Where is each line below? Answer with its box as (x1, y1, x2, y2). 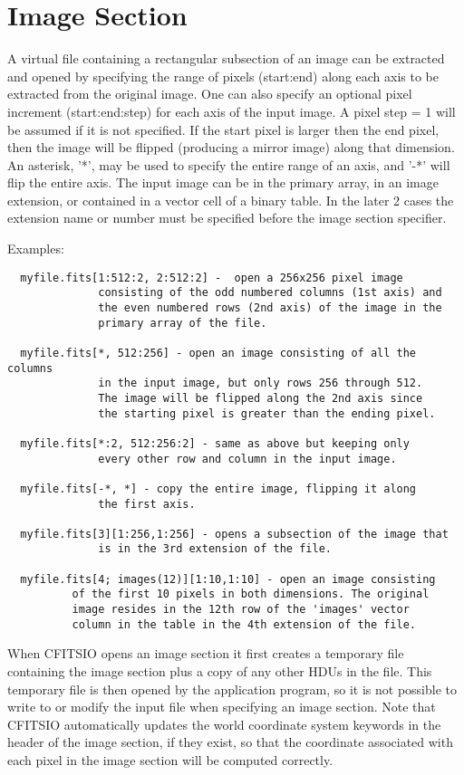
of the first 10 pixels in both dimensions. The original (72, 588, 430, 601)
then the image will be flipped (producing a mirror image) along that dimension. (7, 138, 455, 157)
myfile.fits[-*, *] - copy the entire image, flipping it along (20, 482, 417, 495)
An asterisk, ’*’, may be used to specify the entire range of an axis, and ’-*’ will (7, 155, 450, 174)
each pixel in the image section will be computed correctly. (7, 750, 333, 769)
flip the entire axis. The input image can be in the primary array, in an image (7, 173, 439, 192)
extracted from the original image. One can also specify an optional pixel (7, 84, 412, 103)
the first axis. (98, 497, 196, 511)
